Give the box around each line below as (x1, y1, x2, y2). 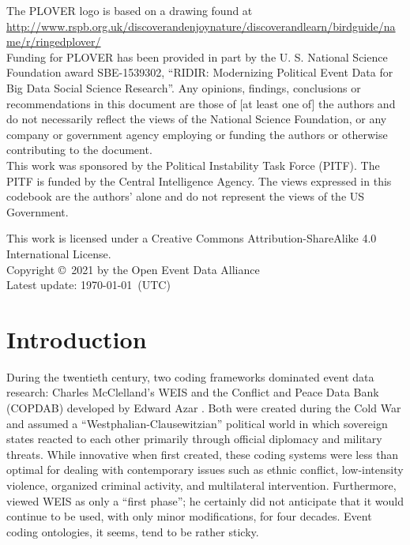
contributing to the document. (6, 141, 152, 158)
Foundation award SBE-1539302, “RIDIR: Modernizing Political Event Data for (6, 64, 393, 81)
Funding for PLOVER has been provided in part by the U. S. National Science (6, 48, 388, 65)
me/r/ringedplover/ (6, 33, 101, 50)
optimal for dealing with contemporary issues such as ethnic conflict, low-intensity (6, 461, 404, 478)
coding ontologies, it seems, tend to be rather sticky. (6, 523, 259, 539)
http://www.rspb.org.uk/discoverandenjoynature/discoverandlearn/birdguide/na (6, 17, 396, 34)
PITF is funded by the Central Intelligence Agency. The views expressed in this (6, 172, 392, 189)
